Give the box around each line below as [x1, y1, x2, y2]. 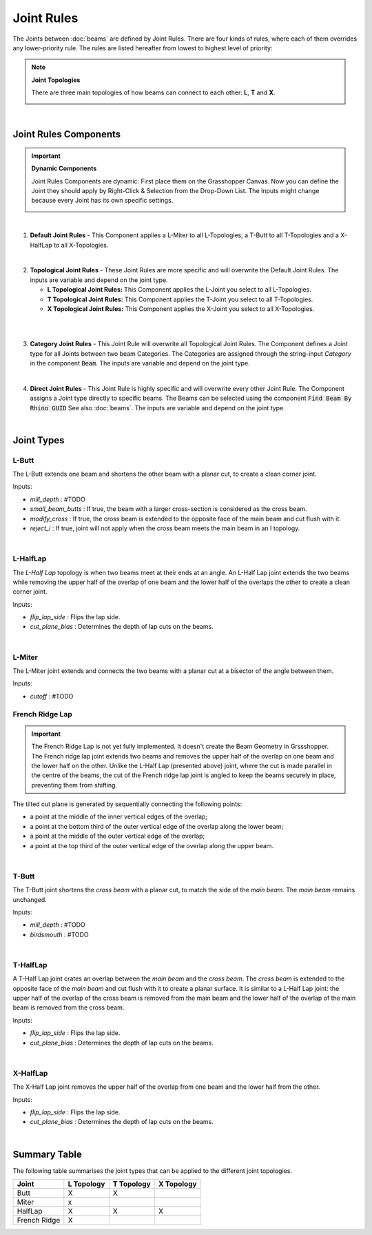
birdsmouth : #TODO [30, 930, 89, 938]
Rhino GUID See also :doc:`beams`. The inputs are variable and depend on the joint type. [30, 403, 285, 412]
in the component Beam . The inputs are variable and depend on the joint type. [30, 359, 251, 367]
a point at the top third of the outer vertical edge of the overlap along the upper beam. [30, 841, 274, 850]
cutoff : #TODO [30, 692, 74, 700]
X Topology [158, 1179, 197, 1189]
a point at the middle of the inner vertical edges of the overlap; [30, 812, 208, 821]
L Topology [68, 1179, 105, 1189]
